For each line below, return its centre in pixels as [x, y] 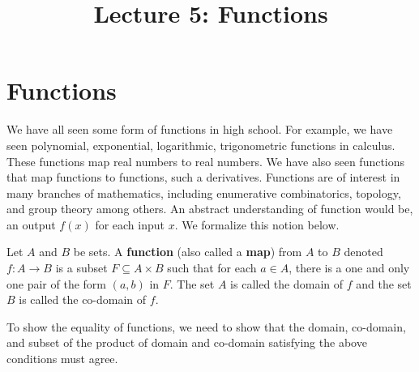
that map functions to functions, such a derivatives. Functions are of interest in [203, 177]
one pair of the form [56, 283]
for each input [130, 224]
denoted [363, 252]
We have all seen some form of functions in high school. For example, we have [200, 129]
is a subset [81, 268]
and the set [384, 283]
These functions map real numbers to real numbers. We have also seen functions [206, 161]
